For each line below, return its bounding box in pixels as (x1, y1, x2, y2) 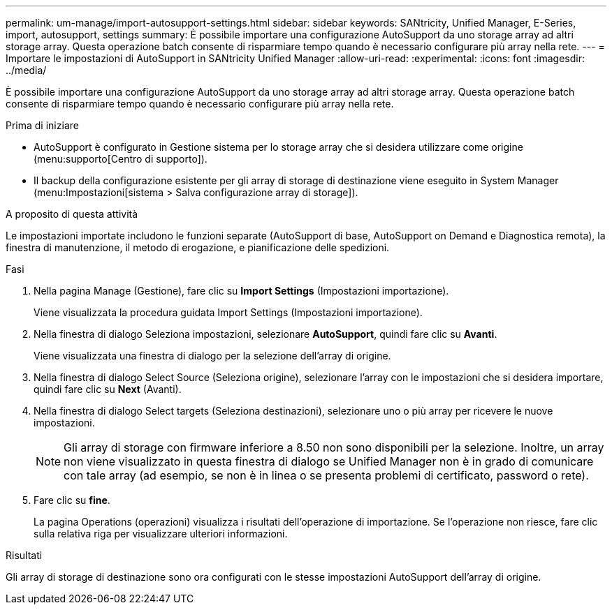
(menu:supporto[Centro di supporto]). (34, 153, 207, 165)
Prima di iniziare (6, 119, 79, 131)
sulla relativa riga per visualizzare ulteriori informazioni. (34, 528, 288, 540)
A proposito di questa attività (6, 208, 138, 220)
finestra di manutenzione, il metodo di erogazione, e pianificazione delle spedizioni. (6, 241, 390, 253)
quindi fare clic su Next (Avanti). (34, 383, 182, 395)
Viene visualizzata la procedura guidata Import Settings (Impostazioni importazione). (34, 306, 423, 318)
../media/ (6, 64, 47, 76)
